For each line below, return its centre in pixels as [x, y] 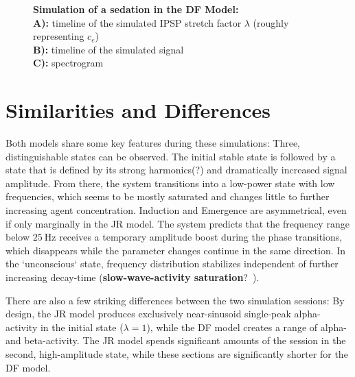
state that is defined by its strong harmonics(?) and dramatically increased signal [176, 170]
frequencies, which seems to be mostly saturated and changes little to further [168, 196]
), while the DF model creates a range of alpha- [247, 327]
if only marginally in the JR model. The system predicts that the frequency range [177, 223]
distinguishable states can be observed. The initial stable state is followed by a [171, 156]
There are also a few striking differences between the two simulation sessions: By [175, 300]
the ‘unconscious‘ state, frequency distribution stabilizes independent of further [172, 264]
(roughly [271, 22]
